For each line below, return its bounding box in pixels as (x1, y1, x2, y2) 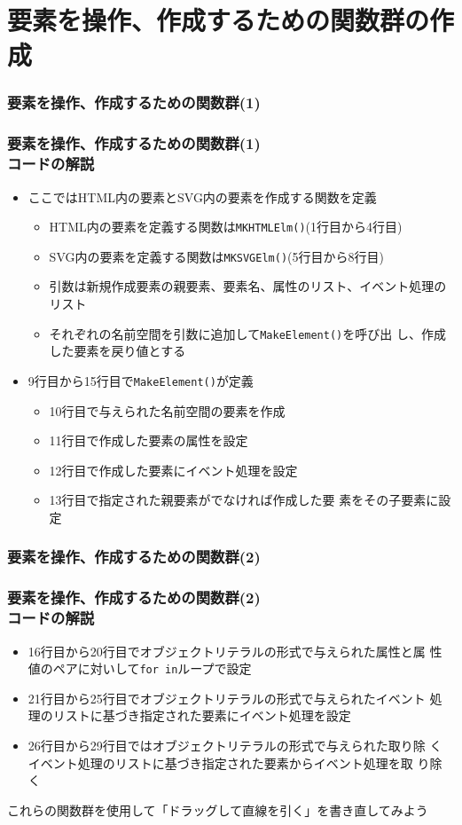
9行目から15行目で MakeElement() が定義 (27, 371, 254, 389)
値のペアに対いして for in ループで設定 (27, 659, 252, 678)
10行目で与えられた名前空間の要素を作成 (49, 401, 286, 420)
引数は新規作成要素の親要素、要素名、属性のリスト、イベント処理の (49, 277, 447, 295)
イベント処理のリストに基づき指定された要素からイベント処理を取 (27, 753, 413, 772)
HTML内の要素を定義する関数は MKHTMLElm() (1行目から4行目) (49, 217, 403, 236)
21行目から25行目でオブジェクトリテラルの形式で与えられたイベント (27, 688, 426, 707)
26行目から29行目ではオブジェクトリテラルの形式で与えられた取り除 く (27, 735, 442, 754)
